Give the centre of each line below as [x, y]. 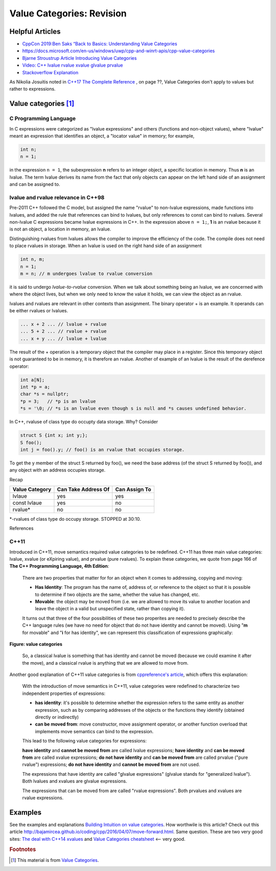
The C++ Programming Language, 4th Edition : [59, 566]
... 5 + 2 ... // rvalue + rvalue [63, 331]
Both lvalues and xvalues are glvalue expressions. [75, 781]
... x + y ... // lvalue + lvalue [63, 338]
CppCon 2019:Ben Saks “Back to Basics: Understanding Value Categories [100, 44]
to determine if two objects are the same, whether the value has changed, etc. [117, 594]
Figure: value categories [36, 644]
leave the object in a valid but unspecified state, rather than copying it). [110, 609]
